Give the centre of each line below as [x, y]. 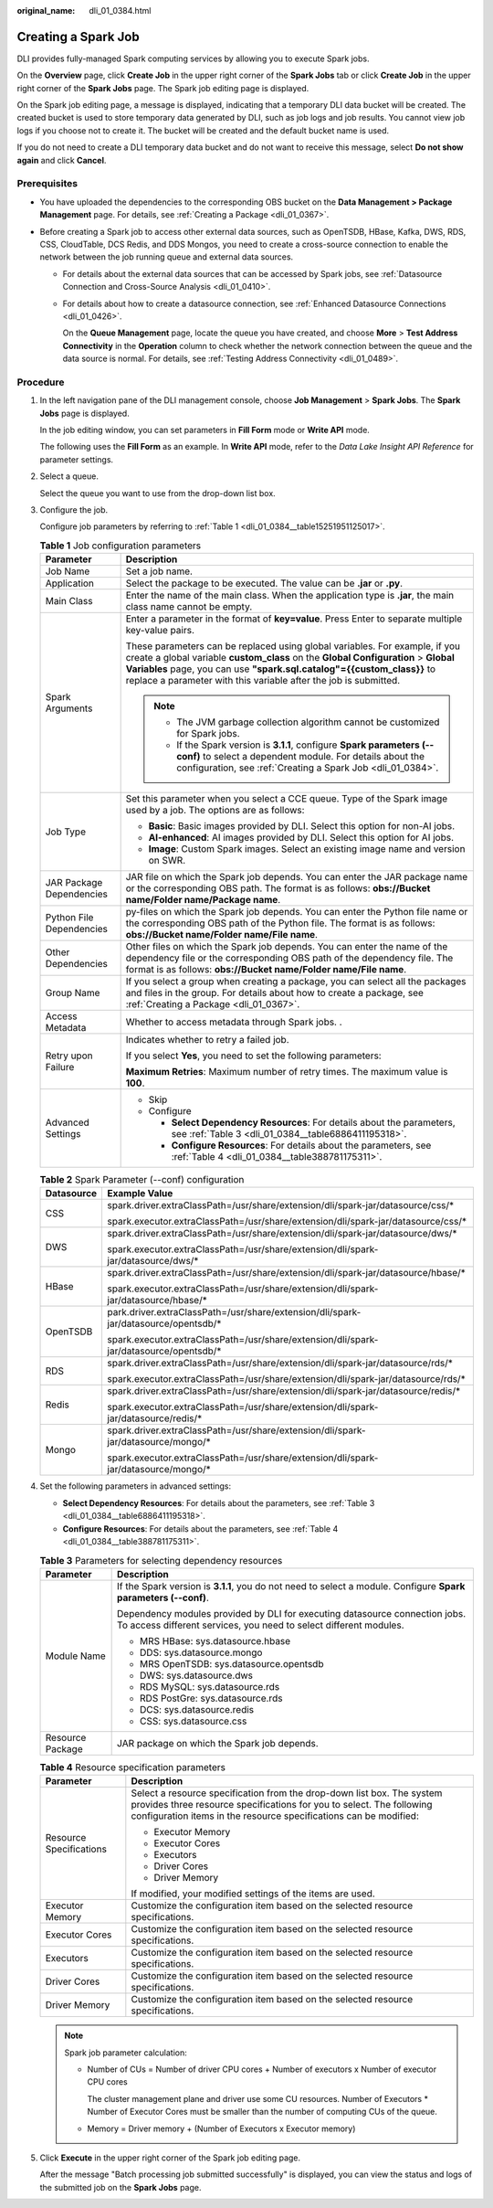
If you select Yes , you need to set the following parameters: [254, 1056]
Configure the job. [74, 510]
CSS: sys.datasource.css [194, 1721]
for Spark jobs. [209, 734]
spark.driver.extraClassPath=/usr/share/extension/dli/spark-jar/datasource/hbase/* [286, 1273]
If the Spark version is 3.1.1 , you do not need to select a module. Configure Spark [291, 1586]
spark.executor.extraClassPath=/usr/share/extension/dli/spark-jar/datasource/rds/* [286, 1379]
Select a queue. [69, 476]
